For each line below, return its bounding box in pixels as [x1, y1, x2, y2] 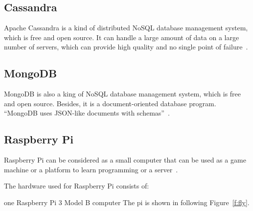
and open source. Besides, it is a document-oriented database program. [4, 98, 216, 108]
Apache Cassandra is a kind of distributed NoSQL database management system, [4, 23, 248, 33]
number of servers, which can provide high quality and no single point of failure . [4, 42, 248, 52]
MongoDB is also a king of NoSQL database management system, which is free [4, 89, 241, 99]
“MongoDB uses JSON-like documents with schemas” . [4, 108, 170, 118]
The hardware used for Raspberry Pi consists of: [4, 181, 149, 191]
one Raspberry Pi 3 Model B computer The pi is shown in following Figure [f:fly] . [4, 197, 250, 207]
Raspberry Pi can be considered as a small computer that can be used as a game [4, 155, 246, 165]
